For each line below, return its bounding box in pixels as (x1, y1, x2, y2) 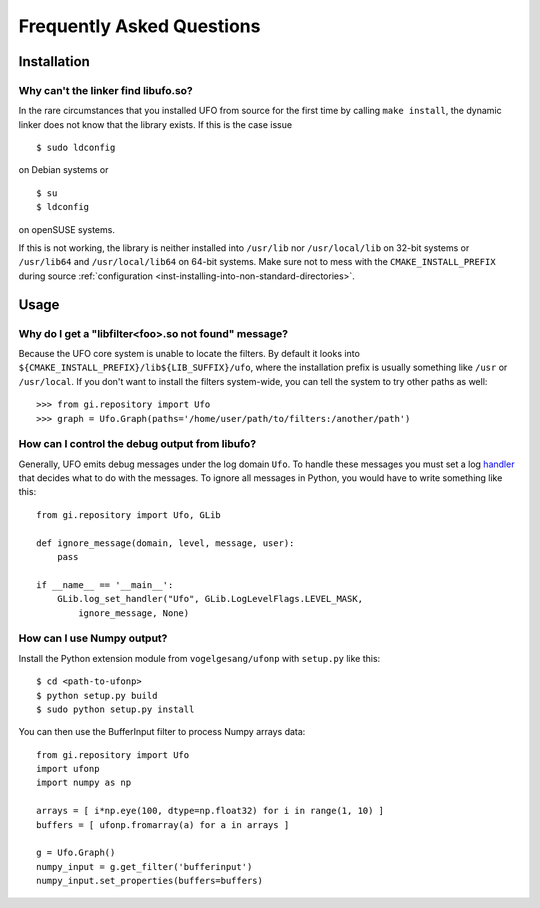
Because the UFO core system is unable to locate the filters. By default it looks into (18, 347, 360, 359)
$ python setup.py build (36, 690, 158, 701)
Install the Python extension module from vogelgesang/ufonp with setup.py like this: (18, 652, 381, 664)
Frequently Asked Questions (18, 15, 261, 37)
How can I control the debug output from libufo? (18, 437, 257, 451)
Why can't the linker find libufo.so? (18, 83, 194, 97)
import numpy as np (36, 777, 132, 789)
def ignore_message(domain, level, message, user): (36, 537, 295, 549)
